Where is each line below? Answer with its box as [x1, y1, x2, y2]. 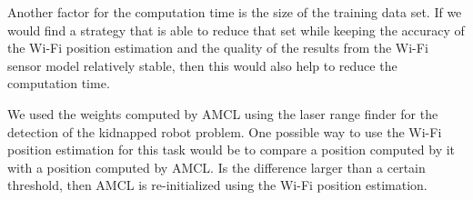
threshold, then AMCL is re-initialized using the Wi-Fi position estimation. [7, 175, 428, 195]
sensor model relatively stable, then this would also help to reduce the [7, 55, 398, 75]
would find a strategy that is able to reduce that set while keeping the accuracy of [7, 20, 465, 39]
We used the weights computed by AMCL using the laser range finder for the [7, 104, 438, 123]
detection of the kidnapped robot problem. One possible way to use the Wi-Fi [7, 122, 442, 141]
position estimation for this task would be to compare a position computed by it [7, 140, 456, 159]
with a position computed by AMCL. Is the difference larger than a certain [7, 157, 426, 176]
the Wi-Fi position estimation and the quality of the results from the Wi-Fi [7, 38, 428, 57]
